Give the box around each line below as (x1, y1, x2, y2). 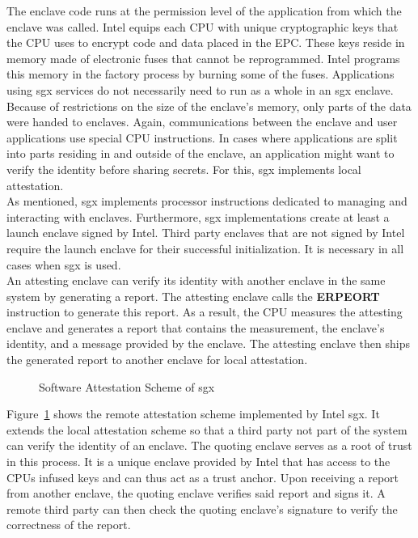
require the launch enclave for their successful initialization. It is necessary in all (6, 239, 404, 256)
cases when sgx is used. (6, 256, 121, 273)
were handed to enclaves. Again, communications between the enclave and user (6, 113, 398, 130)
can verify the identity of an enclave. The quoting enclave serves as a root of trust (6, 437, 412, 454)
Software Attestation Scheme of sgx (39, 378, 215, 395)
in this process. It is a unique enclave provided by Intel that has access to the (6, 453, 391, 470)
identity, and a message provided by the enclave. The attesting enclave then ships (6, 335, 410, 352)
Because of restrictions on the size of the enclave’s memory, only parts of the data (6, 97, 412, 114)
